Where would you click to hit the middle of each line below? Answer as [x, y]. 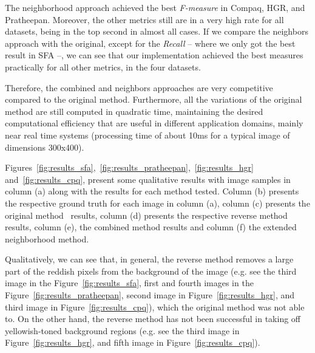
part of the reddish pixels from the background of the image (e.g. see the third [151, 271]
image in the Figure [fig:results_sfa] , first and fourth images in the [129, 283]
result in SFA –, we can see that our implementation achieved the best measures [154, 55]
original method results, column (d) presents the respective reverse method [146, 215]
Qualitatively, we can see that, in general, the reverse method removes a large [149, 259]
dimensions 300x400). [45, 147]
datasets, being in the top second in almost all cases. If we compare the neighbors [157, 31]
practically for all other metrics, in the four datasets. [103, 67]
